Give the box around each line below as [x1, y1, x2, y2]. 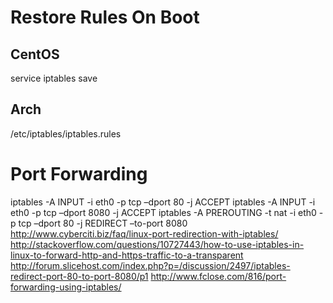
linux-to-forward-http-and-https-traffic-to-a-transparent [10, 249, 244, 261]
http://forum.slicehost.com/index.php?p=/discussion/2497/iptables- [10, 259, 291, 271]
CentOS [10, 46, 60, 63]
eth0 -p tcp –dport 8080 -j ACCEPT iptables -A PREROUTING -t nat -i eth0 [10, 206, 317, 218]
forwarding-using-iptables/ [10, 281, 122, 293]
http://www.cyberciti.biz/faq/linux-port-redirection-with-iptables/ [10, 227, 279, 240]
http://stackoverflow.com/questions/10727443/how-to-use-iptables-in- [10, 238, 305, 250]
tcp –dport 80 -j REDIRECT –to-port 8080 [18, 217, 188, 229]
